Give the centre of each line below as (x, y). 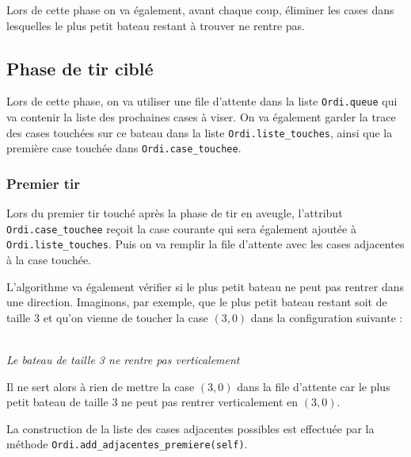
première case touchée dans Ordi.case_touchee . (124, 148)
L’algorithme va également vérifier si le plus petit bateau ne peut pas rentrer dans (205, 286)
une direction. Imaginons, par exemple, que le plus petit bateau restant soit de (197, 302)
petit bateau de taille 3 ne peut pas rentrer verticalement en (152, 402)
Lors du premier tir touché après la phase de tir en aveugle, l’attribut (175, 213)
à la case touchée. (49, 260)
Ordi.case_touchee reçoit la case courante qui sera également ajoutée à (181, 228)
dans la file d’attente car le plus (314, 386)
